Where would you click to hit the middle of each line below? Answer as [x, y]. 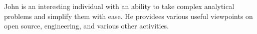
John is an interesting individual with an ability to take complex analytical [119, 6]
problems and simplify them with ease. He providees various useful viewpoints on [128, 16]
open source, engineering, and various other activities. [87, 26]
